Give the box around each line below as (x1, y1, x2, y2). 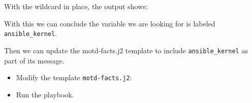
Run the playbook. (16, 89, 74, 99)
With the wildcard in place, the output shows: (4, 1, 148, 11)
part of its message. (4, 55, 65, 65)
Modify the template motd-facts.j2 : (16, 72, 132, 83)
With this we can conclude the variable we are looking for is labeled (4, 18, 215, 28)
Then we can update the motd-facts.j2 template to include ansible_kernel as (4, 45, 248, 55)
